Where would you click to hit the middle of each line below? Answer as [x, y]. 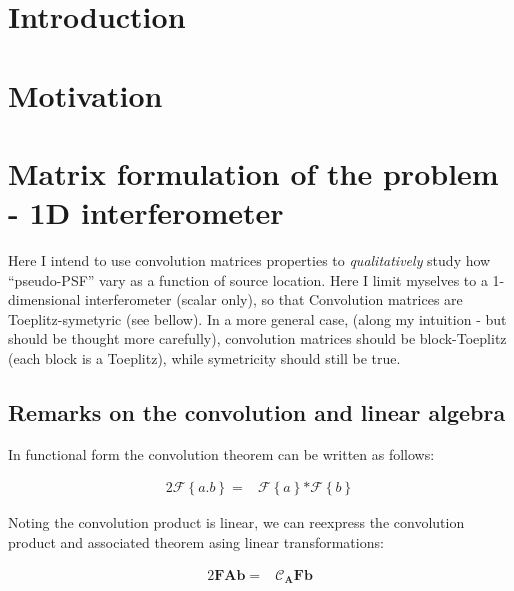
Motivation [85, 94]
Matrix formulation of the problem [253, 172]
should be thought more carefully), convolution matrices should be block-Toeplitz [257, 338]
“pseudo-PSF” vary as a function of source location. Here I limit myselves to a [248, 279]
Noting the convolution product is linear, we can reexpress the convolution [236, 522]
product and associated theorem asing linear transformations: [196, 542]
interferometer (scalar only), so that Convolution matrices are [274, 299]
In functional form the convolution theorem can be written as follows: [221, 453]
